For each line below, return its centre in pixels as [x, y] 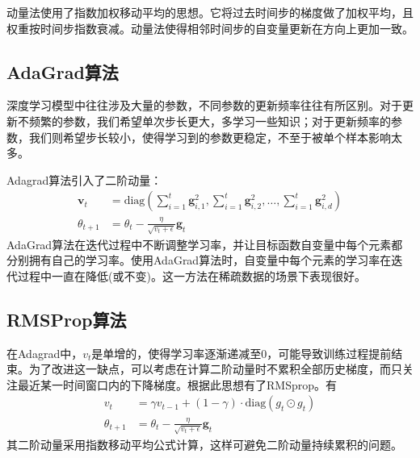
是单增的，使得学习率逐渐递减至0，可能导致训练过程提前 [241, 353]
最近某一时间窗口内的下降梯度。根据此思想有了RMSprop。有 [177, 384]
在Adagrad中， [45, 353]
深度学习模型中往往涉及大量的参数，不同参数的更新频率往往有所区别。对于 [204, 105]
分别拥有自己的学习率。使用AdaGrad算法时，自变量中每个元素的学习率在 [199, 260]
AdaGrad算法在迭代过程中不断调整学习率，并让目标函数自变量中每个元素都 [205, 244]
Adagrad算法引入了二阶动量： [84, 179]
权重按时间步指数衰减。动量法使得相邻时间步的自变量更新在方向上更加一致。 [210, 28]
